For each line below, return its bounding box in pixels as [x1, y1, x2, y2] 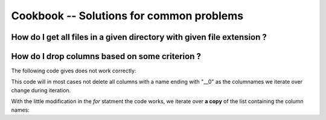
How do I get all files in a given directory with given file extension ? [11, 32, 267, 42]
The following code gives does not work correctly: [11, 67, 136, 75]
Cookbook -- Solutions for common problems [11, 9, 244, 22]
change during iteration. [11, 86, 71, 93]
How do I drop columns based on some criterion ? [11, 51, 202, 62]
